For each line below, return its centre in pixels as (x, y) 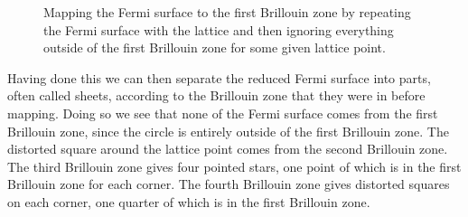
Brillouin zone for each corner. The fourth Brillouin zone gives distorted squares (229, 184)
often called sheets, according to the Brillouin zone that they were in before (216, 95)
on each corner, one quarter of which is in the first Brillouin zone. (189, 201)
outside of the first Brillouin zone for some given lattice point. (215, 47)
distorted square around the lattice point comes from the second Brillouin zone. (228, 149)
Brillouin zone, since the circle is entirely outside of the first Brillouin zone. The (228, 131)
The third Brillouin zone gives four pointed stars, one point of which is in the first (234, 166)
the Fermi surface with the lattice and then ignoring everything (219, 29)
